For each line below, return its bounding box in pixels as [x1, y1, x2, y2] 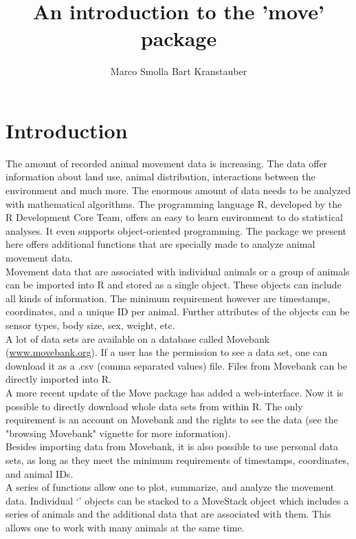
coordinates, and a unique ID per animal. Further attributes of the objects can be [5, 304, 350, 319]
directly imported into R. [5, 372, 111, 386]
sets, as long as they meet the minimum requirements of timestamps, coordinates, [5, 452, 349, 467]
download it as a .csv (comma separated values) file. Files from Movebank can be [5, 358, 348, 372]
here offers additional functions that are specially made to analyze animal [5, 237, 315, 251]
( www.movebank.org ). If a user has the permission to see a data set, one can [5, 345, 328, 359]
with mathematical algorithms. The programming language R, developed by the [5, 196, 342, 211]
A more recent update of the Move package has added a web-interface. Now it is [5, 385, 344, 399]
